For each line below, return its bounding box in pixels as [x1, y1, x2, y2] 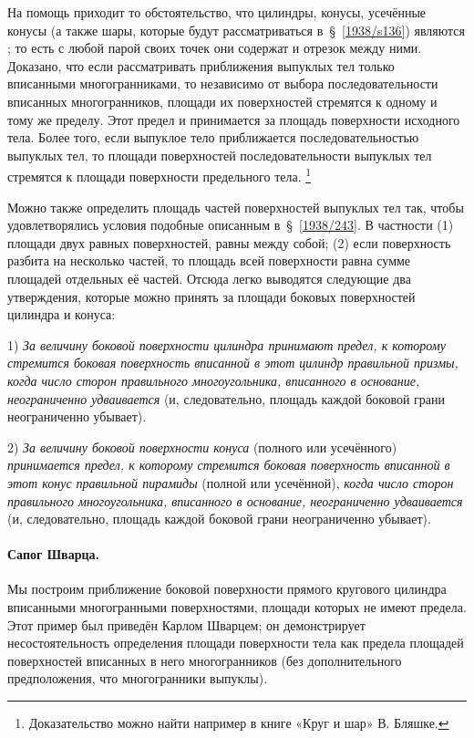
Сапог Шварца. [7, 545, 99, 564]
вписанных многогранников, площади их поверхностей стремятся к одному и [7, 91, 438, 110]
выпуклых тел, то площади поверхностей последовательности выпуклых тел [7, 145, 432, 164]
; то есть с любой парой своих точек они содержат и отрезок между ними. [7, 38, 422, 57]
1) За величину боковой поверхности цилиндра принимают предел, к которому [7, 335, 446, 354]
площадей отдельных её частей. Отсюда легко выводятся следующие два [7, 268, 411, 287]
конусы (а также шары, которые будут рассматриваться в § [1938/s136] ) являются [7, 20, 466, 39]
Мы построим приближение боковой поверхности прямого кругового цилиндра [7, 579, 447, 598]
